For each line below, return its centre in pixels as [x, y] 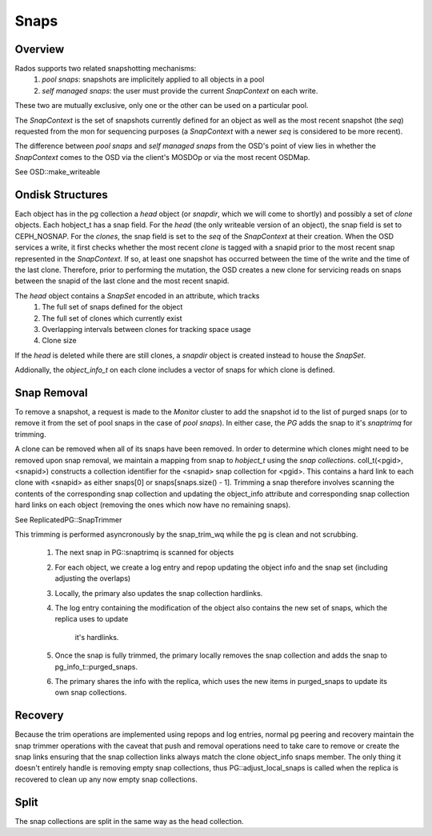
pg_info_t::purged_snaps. [96, 666]
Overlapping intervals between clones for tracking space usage [146, 329]
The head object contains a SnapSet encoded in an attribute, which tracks [137, 295]
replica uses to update [92, 619]
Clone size [59, 341]
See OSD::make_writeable [58, 172]
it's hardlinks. [97, 637]
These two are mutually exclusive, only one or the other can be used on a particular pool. [162, 106]
